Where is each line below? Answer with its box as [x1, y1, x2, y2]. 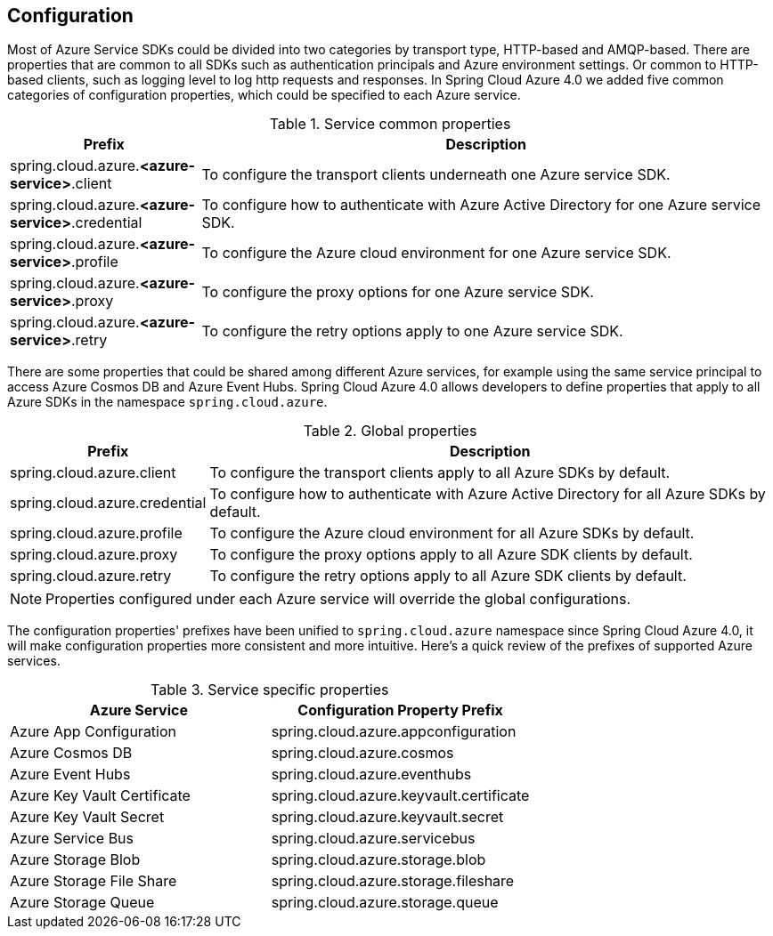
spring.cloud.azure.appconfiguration [271, 722, 517, 741]
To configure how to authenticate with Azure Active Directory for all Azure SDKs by [209, 485, 766, 504]
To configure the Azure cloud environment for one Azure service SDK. [201, 244, 671, 262]
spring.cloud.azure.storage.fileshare [271, 872, 515, 891]
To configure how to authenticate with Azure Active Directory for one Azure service [201, 196, 761, 214]
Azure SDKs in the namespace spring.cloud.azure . [7, 394, 328, 410]
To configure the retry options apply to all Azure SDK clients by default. [209, 567, 687, 585]
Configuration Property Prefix [297, 701, 503, 720]
